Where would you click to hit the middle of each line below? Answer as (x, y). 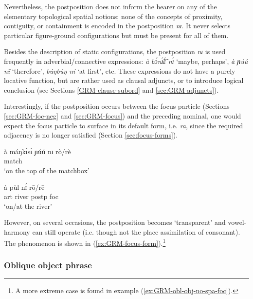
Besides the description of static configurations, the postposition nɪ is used (115, 51)
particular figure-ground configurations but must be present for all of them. (116, 35)
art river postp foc (31, 196)
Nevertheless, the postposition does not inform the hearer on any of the (110, 6)
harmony (17, 231)
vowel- (237, 222)
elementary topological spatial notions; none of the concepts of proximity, (113, 16)
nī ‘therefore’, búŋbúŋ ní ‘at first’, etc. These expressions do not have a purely (120, 70)
